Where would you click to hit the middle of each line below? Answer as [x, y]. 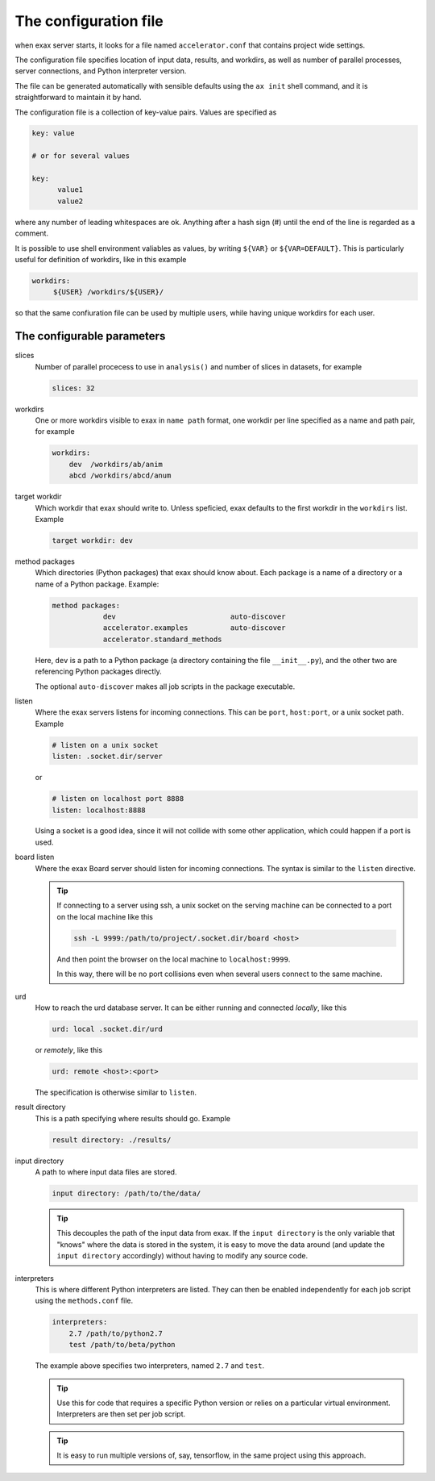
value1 [70, 190]
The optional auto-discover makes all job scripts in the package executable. [165, 686]
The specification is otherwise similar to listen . [116, 1092]
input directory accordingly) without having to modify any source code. [182, 1256]
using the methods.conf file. [84, 1301]
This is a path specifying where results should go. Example [133, 1118]
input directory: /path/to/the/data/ [126, 1193]
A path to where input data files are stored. [106, 1172]
